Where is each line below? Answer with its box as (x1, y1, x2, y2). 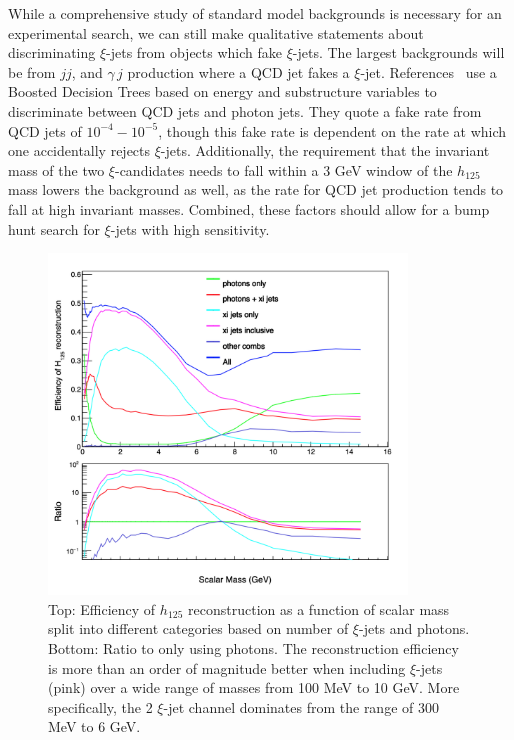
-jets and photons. (358, 618, 470, 639)
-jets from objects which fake (106, 42, 283, 63)
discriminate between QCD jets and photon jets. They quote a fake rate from (8, 100, 482, 121)
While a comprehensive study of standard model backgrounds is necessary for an (8, 3, 502, 23)
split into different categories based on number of (48, 618, 349, 639)
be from (8, 61, 56, 82)
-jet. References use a (360, 61, 497, 82)
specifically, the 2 (48, 696, 153, 717)
